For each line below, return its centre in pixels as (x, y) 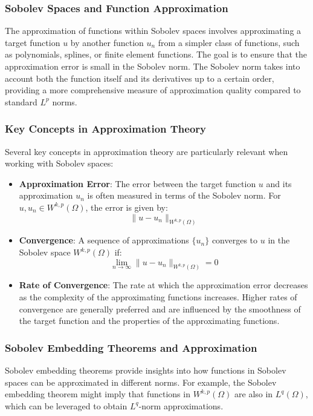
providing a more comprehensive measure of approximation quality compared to (153, 90)
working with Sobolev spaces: (59, 163)
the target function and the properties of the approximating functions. (149, 321)
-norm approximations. (181, 405)
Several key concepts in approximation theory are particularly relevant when (147, 151)
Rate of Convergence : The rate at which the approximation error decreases (163, 285)
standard (21, 101)
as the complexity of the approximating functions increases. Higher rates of (158, 297)
